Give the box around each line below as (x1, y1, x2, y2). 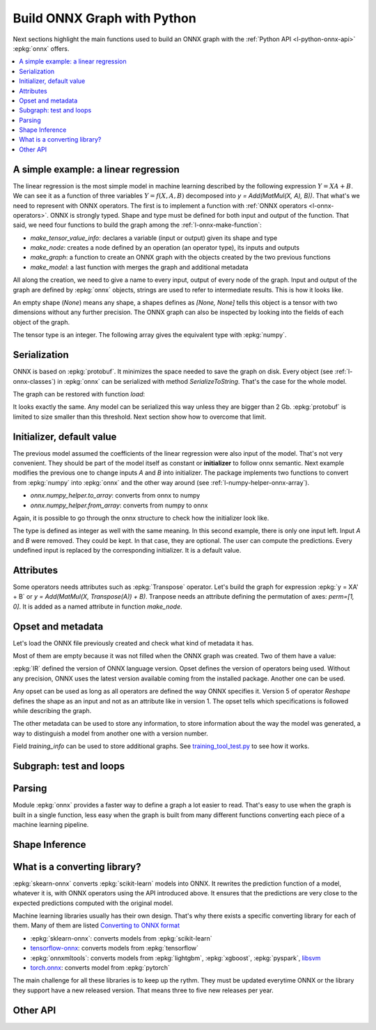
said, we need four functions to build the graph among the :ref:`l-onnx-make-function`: (13, 221, 263, 230)
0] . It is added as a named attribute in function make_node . (13, 602, 182, 611)
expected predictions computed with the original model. (13, 899, 173, 907)
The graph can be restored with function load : (13, 389, 146, 398)
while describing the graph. (13, 707, 92, 715)
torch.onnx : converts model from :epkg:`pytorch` (30, 963, 171, 971)
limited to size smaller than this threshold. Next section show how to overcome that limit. (13, 412, 267, 421)
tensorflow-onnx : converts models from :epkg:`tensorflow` (30, 944, 198, 953)
